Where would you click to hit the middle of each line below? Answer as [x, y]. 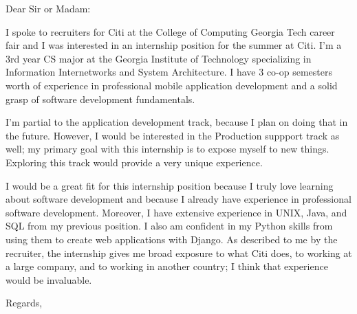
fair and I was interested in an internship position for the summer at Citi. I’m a [174, 45]
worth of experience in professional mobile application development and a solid [172, 85]
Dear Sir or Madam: [48, 8]
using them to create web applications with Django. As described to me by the [172, 239]
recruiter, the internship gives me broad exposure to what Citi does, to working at [179, 253]
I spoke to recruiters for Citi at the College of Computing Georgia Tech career [170, 31]
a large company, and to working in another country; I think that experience [167, 266]
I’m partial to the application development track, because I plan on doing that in [177, 122]
